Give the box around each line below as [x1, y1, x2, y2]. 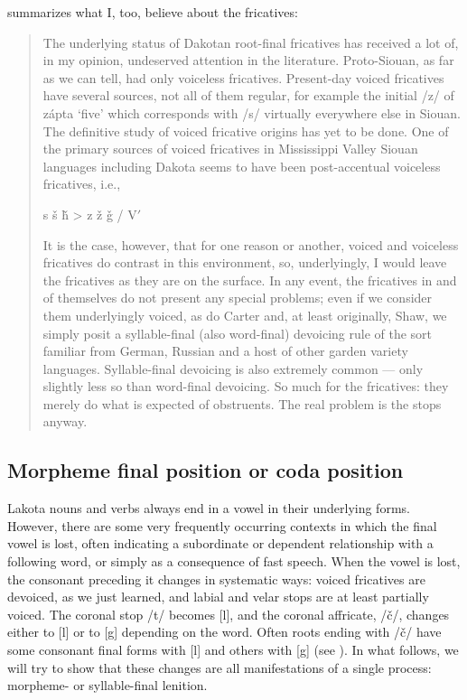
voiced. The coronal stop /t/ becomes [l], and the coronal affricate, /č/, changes [7, 604, 450, 623]
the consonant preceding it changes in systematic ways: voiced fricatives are [7, 569, 425, 588]
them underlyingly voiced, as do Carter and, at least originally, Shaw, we [42, 305, 447, 324]
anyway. [42, 412, 88, 431]
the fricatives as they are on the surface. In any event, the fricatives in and [42, 270, 457, 289]
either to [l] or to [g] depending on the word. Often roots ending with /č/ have [7, 622, 442, 641]
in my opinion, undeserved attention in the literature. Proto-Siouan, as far [42, 51, 454, 70]
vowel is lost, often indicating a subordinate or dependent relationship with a [7, 534, 434, 553]
